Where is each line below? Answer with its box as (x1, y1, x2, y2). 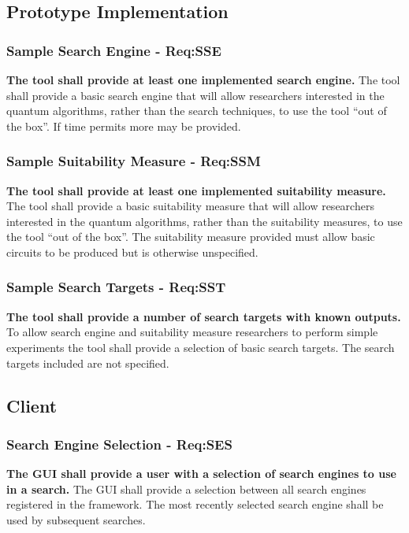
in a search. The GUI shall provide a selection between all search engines (6, 480, 366, 497)
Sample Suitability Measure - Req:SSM (6, 151, 261, 171)
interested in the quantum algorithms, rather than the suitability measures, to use (6, 213, 403, 229)
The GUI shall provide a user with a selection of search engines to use (6, 465, 396, 482)
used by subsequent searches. (6, 511, 146, 527)
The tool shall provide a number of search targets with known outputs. (6, 308, 401, 324)
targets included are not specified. (6, 354, 169, 371)
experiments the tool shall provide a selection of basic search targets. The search (6, 339, 395, 355)
